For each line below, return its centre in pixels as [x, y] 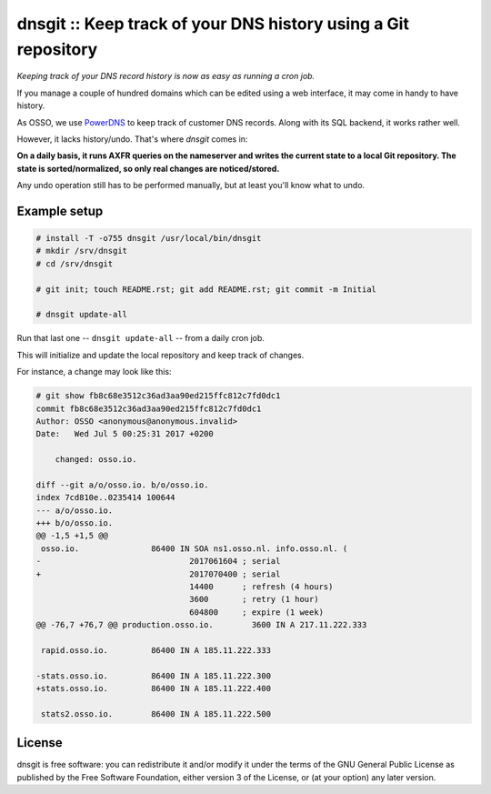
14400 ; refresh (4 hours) [261, 587]
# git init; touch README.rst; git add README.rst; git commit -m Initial [206, 289]
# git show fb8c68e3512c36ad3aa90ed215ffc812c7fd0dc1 [158, 396]
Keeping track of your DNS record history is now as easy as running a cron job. [166, 76]
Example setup [60, 211]
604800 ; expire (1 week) [257, 612]
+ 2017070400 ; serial [158, 574]
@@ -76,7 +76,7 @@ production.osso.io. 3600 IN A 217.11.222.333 [201, 625]
